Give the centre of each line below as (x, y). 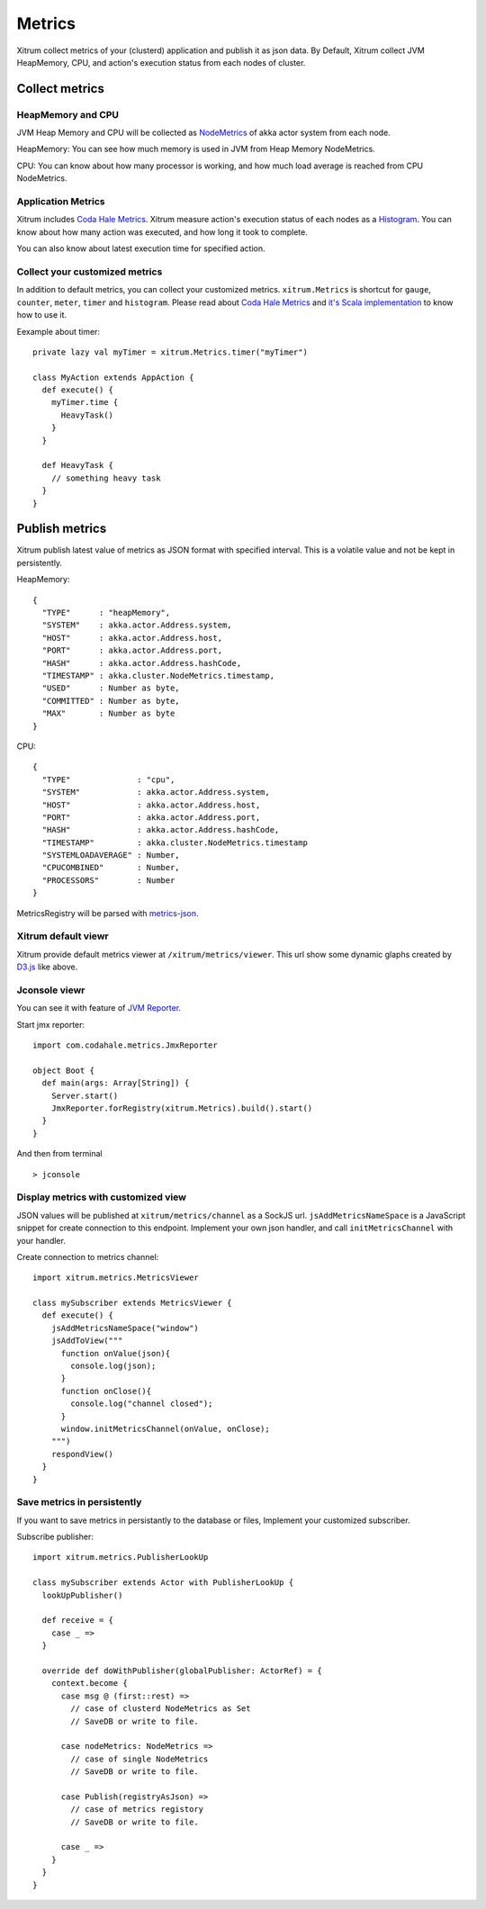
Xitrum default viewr (63, 936)
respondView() (82, 1454)
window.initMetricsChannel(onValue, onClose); (165, 1429)
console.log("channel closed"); (142, 1404)
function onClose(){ (106, 1391)
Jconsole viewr (51, 990)
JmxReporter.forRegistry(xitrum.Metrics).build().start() (182, 1108)
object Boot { (63, 1070)
